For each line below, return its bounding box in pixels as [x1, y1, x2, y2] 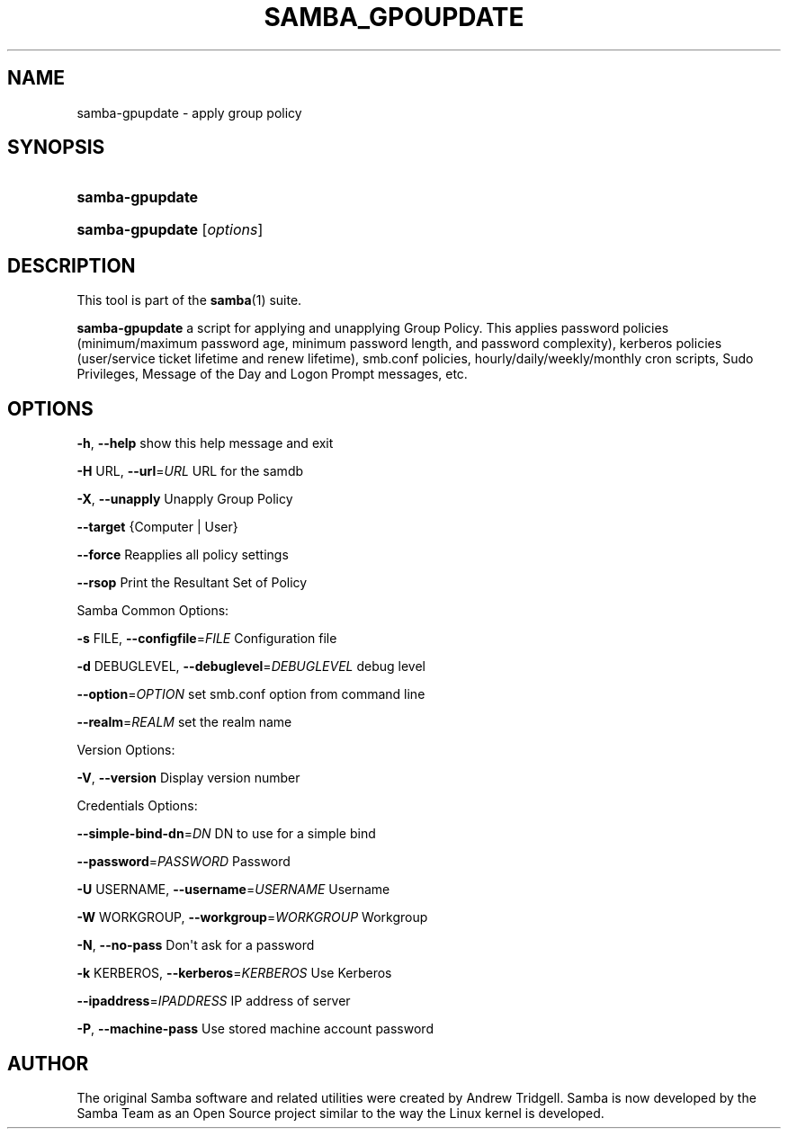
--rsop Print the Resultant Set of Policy [76, 575, 308, 591]
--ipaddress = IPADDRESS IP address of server [76, 993, 351, 1009]
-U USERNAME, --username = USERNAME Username [76, 881, 390, 898]
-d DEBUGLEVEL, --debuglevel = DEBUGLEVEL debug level [76, 658, 425, 675]
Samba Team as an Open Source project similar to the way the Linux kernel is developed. [76, 1105, 604, 1121]
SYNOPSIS [7, 136, 105, 159]
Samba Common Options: [76, 603, 229, 619]
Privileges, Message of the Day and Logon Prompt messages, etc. [76, 366, 468, 382]
